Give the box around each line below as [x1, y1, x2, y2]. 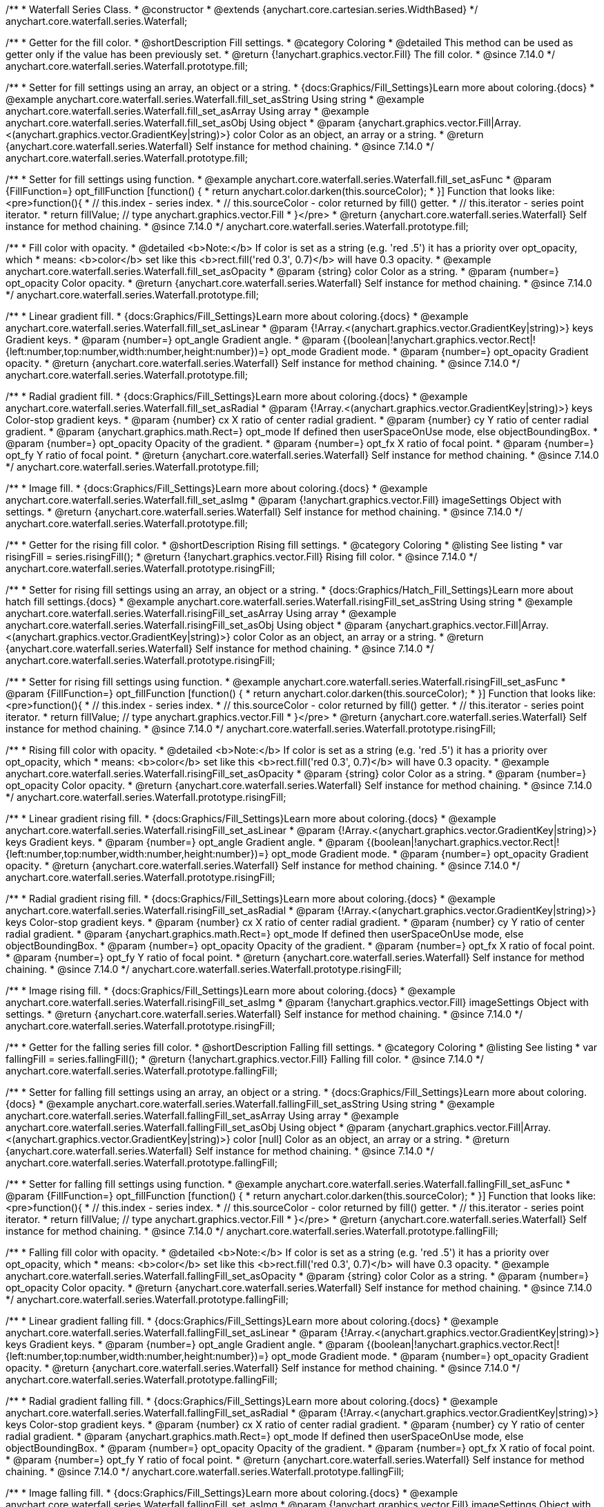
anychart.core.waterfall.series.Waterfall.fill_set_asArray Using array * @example [6, 105, 369, 117]
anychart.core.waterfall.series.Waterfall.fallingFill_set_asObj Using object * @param [6, 1121, 385, 1133]
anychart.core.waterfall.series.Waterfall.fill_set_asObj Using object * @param [6, 117, 355, 129]
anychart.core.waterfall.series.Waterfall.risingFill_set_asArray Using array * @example [6, 607, 397, 619]
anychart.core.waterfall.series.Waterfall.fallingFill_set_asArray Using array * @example [6, 1110, 399, 1121]
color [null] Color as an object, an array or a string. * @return [233, 1133, 509, 1145]
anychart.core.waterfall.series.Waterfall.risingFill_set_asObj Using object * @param [6, 619, 383, 631]
